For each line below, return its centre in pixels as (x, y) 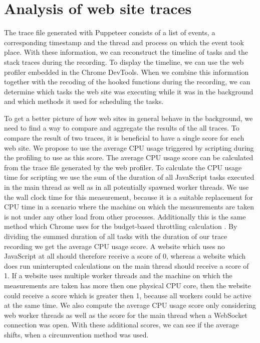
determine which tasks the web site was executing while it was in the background (129, 91)
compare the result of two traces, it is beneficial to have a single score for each (124, 138)
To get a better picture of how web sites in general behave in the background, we (128, 118)
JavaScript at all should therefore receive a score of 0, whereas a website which (125, 256)
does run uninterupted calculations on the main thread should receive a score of (126, 265)
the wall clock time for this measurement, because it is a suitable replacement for (129, 197)
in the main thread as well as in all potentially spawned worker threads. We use (126, 187)
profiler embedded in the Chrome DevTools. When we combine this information (126, 72)
